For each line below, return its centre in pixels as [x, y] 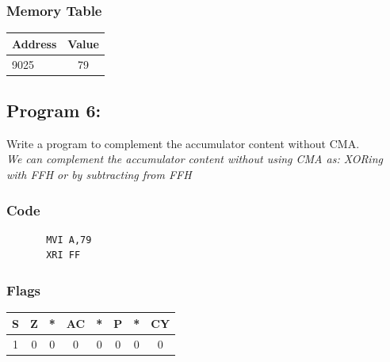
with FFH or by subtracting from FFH [99, 175]
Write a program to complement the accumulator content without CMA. [183, 143]
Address [34, 43]
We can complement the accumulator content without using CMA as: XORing [195, 159]
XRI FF [63, 255]
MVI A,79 [69, 240]
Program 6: [54, 111]
